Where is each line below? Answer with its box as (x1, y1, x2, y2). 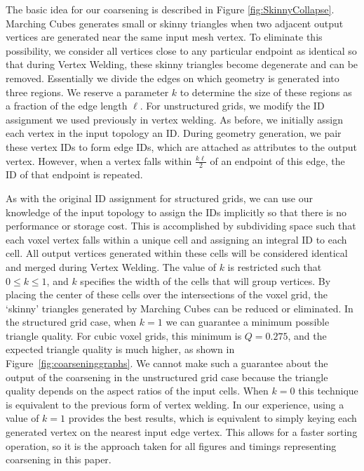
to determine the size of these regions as (180, 84, 352, 99)
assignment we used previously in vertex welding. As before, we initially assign (6, 112, 343, 126)
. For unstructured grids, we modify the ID (140, 98, 325, 113)
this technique (298, 383, 358, 398)
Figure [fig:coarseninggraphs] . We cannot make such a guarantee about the (6, 356, 328, 371)
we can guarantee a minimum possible (166, 314, 330, 329)
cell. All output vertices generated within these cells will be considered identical (6, 246, 348, 260)
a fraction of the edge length (6, 98, 128, 113)
